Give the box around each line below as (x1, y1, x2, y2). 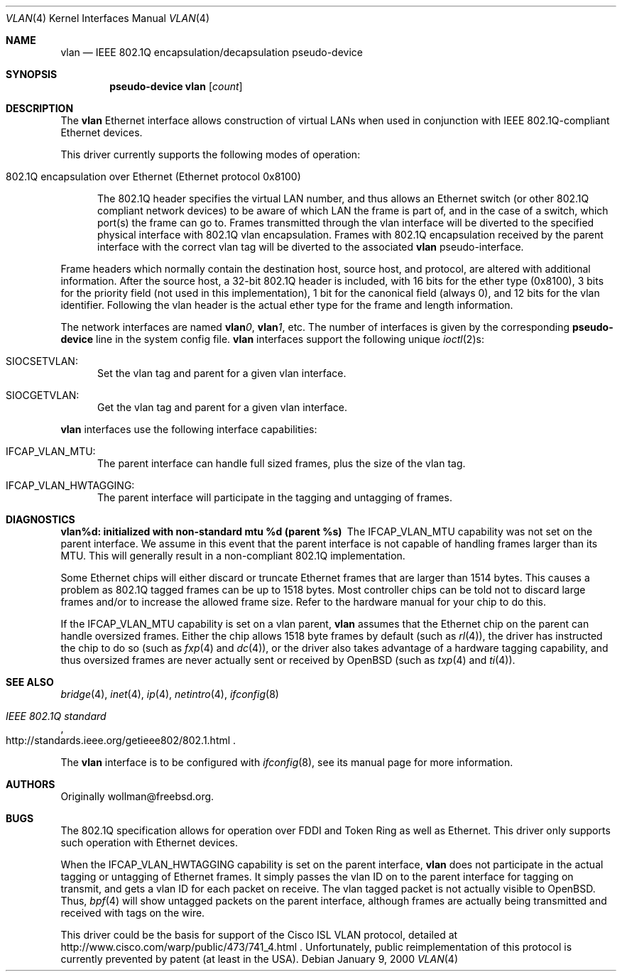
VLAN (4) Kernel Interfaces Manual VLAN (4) (6, 12, 210, 24)
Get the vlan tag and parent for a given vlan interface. (97, 401, 348, 413)
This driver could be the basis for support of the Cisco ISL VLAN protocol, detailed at (60, 929, 458, 941)
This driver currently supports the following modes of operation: (60, 148, 361, 160)
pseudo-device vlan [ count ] (109, 80, 243, 92)
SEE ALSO (6, 676, 54, 688)
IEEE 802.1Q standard (6, 710, 107, 722)
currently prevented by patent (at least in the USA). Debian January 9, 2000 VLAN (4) (60, 953, 459, 965)
